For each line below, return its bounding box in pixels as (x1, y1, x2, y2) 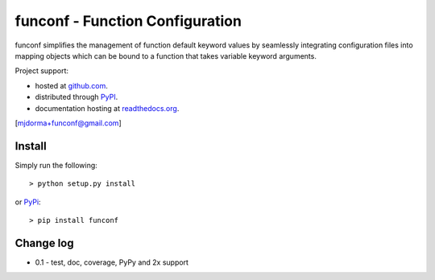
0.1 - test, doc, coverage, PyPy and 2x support (35, 257, 189, 267)
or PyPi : (14, 197, 41, 207)
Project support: (14, 66, 68, 76)
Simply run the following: (14, 160, 98, 170)
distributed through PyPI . (35, 93, 118, 102)
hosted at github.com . (35, 80, 108, 90)
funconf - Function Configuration (14, 12, 242, 30)
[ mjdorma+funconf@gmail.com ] (14, 117, 122, 128)
